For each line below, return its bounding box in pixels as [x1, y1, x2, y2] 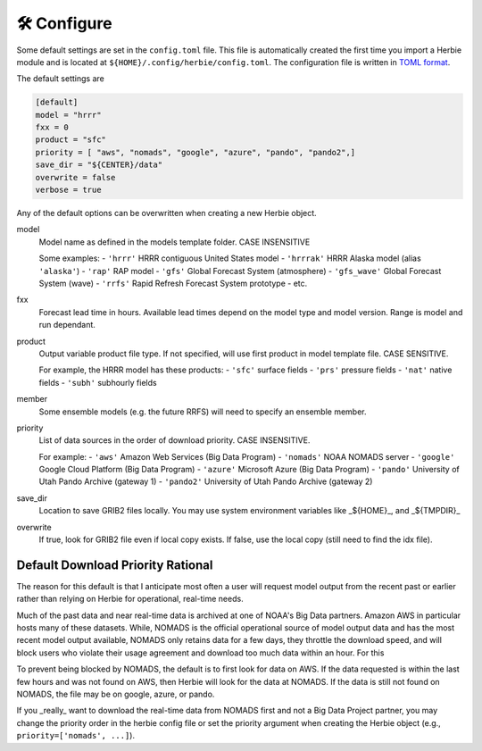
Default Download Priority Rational [16, 557, 213, 572]
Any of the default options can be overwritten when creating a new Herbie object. [16, 208, 317, 219]
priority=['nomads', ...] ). [16, 730, 136, 741]
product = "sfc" [35, 135, 107, 145]
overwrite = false [35, 172, 116, 182]
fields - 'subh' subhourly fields [38, 377, 157, 388]
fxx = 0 [35, 122, 69, 133]
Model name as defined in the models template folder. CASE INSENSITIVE [38, 237, 311, 247]
